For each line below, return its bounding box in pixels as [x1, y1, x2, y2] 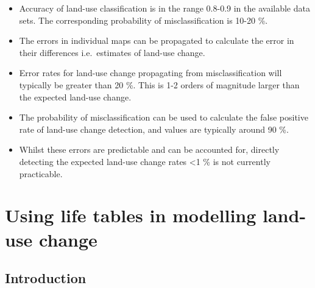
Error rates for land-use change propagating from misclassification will [19, 66, 282, 79]
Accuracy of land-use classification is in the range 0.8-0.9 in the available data [19, 2, 310, 14]
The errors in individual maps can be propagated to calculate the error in [19, 34, 294, 47]
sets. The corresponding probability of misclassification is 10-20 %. [19, 13, 268, 26]
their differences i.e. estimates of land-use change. [19, 46, 205, 58]
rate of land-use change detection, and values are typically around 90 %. [19, 122, 289, 135]
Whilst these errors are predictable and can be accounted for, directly [19, 143, 280, 156]
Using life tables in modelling [5, 203, 257, 228]
